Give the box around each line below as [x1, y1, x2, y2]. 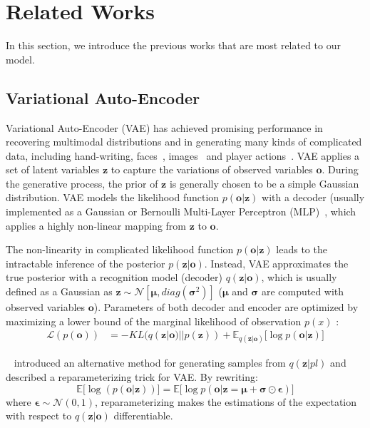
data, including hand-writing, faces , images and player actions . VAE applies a [6, 148, 360, 163]
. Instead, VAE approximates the [204, 255, 349, 270]
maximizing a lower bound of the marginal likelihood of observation [6, 313, 302, 328]
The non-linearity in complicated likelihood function [6, 242, 234, 257]
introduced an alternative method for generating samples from [14, 355, 286, 370]
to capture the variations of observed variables [111, 162, 313, 177]
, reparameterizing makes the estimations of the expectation [94, 394, 357, 409]
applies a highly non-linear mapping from [6, 218, 186, 233]
